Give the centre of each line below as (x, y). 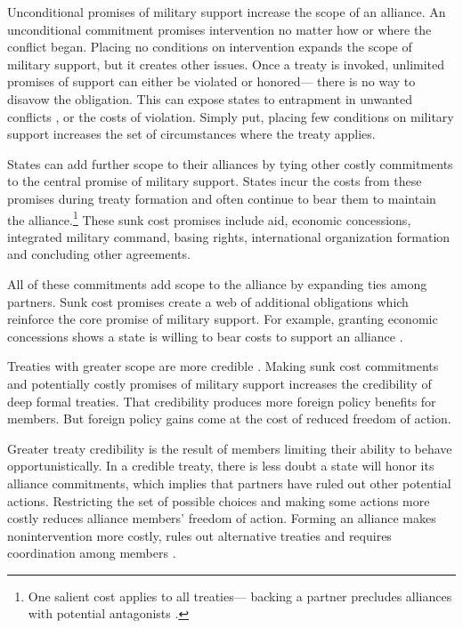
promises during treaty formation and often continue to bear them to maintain (222, 198)
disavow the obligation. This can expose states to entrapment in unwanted (210, 98)
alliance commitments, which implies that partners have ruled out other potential (229, 483)
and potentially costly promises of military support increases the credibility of (219, 383)
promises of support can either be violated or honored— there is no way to (211, 81)
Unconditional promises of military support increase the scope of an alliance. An (227, 12)
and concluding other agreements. (99, 254)
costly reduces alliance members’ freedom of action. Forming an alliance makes (222, 518)
